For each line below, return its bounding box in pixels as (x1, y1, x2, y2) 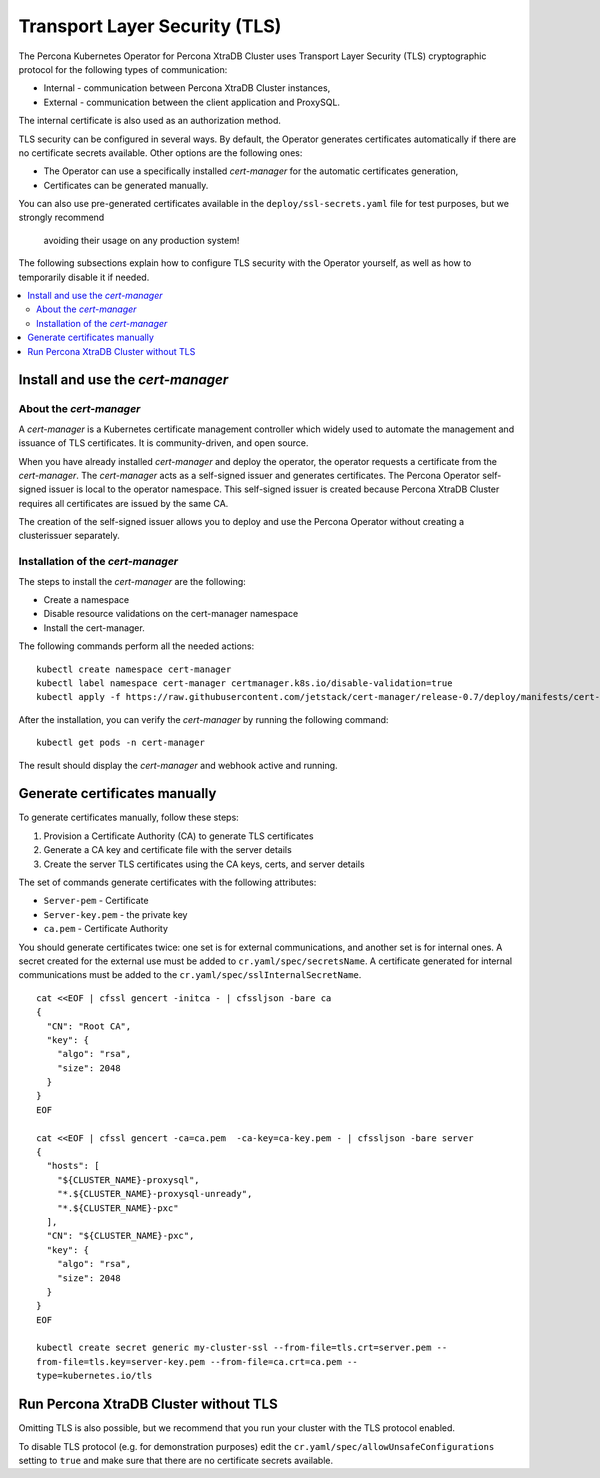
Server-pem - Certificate (43, 895, 149, 907)
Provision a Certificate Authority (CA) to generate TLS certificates (43, 830, 314, 842)
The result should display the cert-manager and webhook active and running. (18, 759, 339, 771)
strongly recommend (18, 211, 105, 224)
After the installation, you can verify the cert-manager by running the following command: (18, 713, 389, 725)
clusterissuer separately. (18, 530, 120, 542)
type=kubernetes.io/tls (36, 1370, 153, 1382)
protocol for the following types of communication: (18, 63, 228, 75)
